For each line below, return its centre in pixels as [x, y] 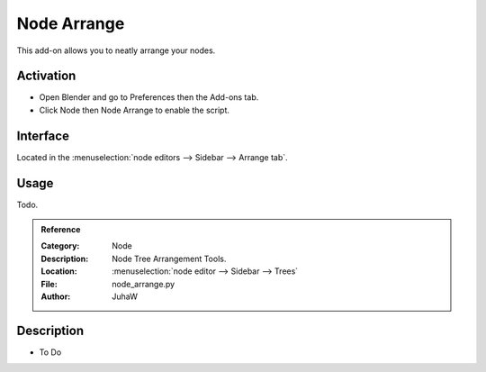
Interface [43, 136]
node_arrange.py [144, 284]
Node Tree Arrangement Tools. [169, 259]
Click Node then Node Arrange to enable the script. [134, 110]
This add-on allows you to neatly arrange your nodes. [116, 50]
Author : [56, 296]
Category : [60, 246]
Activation [46, 76]
